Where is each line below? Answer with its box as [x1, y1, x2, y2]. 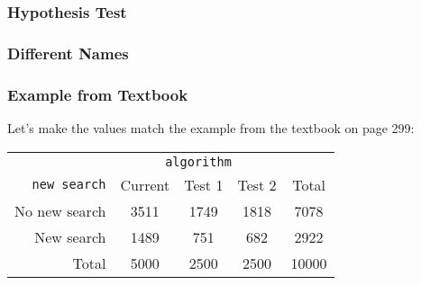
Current [120, 174, 170, 195]
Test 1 [184, 174, 224, 195]
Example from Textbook [7, 83, 188, 105]
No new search [14, 200, 106, 221]
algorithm [165, 154, 232, 169]
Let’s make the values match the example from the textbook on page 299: [7, 118, 415, 137]
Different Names [7, 41, 129, 64]
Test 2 [237, 174, 277, 195]
